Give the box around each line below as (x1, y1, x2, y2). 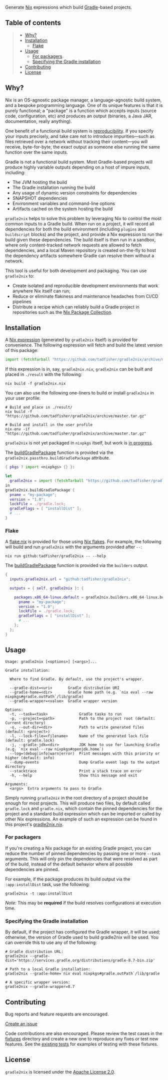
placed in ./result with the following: (5, 371, 82, 377)
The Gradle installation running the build (12, 184, 95, 190)
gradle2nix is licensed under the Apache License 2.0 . (5, 1068, 115, 1074)
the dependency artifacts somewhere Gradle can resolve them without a (5, 252, 154, 258)
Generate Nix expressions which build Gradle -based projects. (5, 4, 132, 10)
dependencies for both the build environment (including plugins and (5, 226, 146, 232)
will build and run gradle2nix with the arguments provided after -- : (5, 544, 142, 550)
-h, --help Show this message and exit (9, 772, 137, 778)
